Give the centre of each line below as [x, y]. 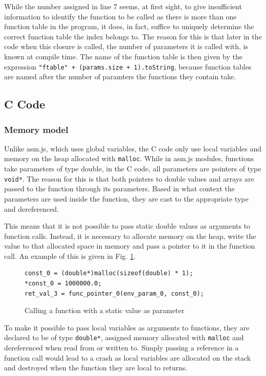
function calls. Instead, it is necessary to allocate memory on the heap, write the [130, 236]
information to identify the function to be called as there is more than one [120, 16]
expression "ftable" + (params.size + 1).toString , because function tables [128, 66]
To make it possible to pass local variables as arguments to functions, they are [127, 327]
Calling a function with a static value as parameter [105, 310]
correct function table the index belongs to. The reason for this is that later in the [133, 36]
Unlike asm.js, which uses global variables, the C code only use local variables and [133, 148]
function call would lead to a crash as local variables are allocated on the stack [128, 357]
